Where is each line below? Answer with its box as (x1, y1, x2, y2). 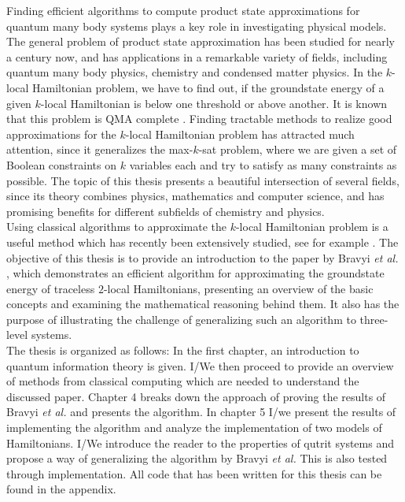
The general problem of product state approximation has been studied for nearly (6, 33, 396, 50)
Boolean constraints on (6, 156, 116, 173)
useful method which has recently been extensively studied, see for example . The (6, 233, 399, 250)
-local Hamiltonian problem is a (235, 218, 388, 235)
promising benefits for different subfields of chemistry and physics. (6, 203, 325, 219)
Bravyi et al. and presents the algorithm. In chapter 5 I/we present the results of (6, 403, 396, 420)
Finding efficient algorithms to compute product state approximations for (6, 2, 360, 18)
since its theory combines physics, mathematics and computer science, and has (6, 188, 385, 204)
